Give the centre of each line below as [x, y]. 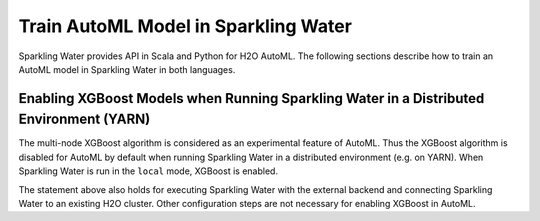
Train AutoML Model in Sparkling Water [185, 26]
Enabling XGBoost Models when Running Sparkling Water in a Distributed [251, 98]
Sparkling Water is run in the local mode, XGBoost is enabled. [148, 171]
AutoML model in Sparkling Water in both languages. [127, 69]
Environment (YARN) [84, 119]
